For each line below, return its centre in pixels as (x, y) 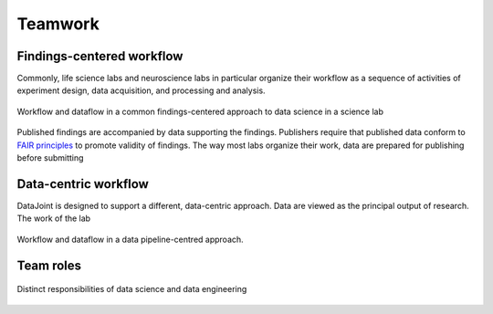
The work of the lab (54, 218)
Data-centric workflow (83, 184)
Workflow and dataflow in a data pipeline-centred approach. (130, 239)
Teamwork (58, 24)
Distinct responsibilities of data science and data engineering (132, 289)
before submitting (50, 158)
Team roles (49, 265)
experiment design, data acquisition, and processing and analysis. (141, 90)
